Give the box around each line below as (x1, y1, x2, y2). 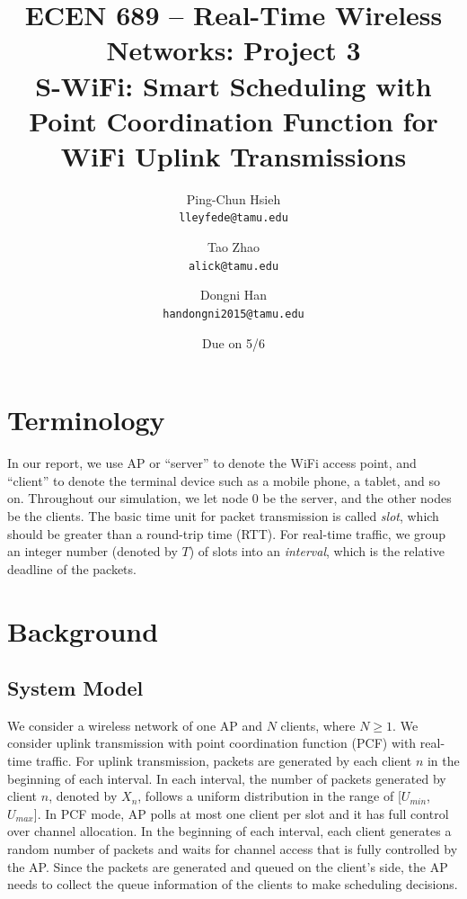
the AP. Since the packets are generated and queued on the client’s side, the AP (7, 857, 448, 876)
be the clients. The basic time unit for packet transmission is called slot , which (7, 506, 439, 525)
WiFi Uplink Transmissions (60, 137, 407, 174)
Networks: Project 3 (106, 31, 361, 68)
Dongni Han (199, 285, 268, 304)
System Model (7, 674, 144, 702)
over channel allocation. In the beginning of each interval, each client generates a (7, 822, 452, 841)
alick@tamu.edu (188, 259, 279, 273)
